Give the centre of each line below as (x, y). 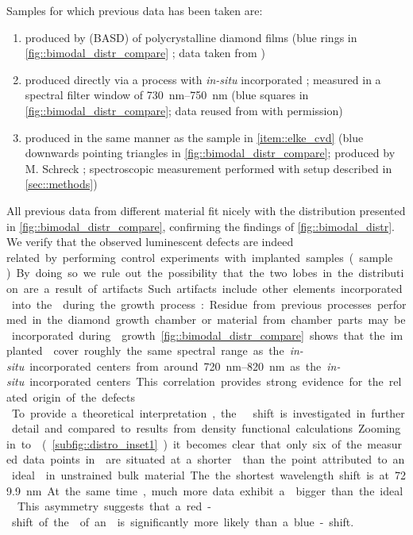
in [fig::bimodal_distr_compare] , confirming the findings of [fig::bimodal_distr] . (201, 226)
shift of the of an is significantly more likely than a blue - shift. (183, 521)
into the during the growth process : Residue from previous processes (191, 304)
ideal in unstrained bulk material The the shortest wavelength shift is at (201, 475)
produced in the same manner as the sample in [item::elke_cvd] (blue (194, 137)
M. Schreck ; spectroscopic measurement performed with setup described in (208, 168)
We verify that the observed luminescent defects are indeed (150, 242)
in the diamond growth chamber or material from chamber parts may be (219, 319)
